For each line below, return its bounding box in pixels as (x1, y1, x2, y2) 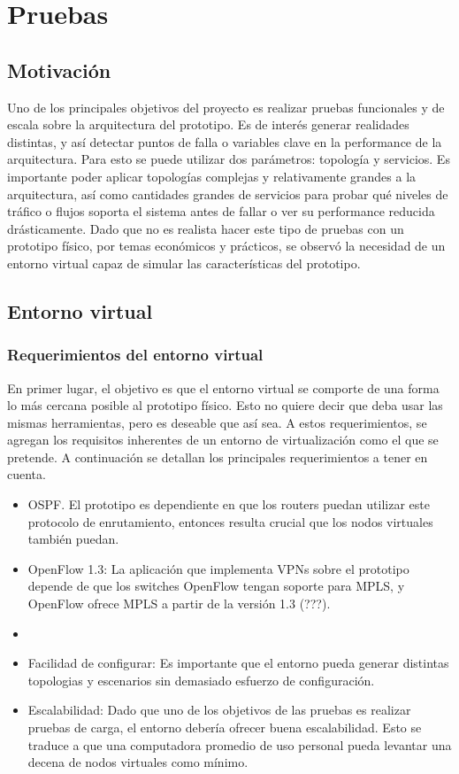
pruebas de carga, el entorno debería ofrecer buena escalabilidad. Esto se (27, 718, 422, 737)
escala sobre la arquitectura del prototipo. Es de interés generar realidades (7, 115, 409, 134)
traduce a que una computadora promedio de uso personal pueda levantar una (27, 735, 452, 754)
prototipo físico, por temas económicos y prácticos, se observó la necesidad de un (7, 236, 446, 255)
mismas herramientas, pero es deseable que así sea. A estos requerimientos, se (7, 413, 427, 431)
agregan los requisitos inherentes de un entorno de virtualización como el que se (7, 430, 439, 449)
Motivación (7, 56, 111, 83)
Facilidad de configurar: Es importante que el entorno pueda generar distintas (27, 654, 449, 672)
